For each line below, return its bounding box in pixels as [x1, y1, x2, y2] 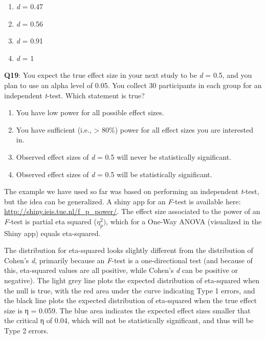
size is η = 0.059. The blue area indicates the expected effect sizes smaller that [4, 305, 251, 315]
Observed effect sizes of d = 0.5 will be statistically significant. [16, 168, 212, 179]
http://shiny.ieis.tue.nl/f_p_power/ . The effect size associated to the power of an [4, 206, 260, 217]
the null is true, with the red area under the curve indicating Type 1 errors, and [4, 285, 255, 295]
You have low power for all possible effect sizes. [16, 107, 164, 118]
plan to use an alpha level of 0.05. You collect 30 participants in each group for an [4, 79, 262, 90]
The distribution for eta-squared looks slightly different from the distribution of [4, 245, 253, 256]
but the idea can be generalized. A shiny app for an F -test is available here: [4, 196, 241, 206]
